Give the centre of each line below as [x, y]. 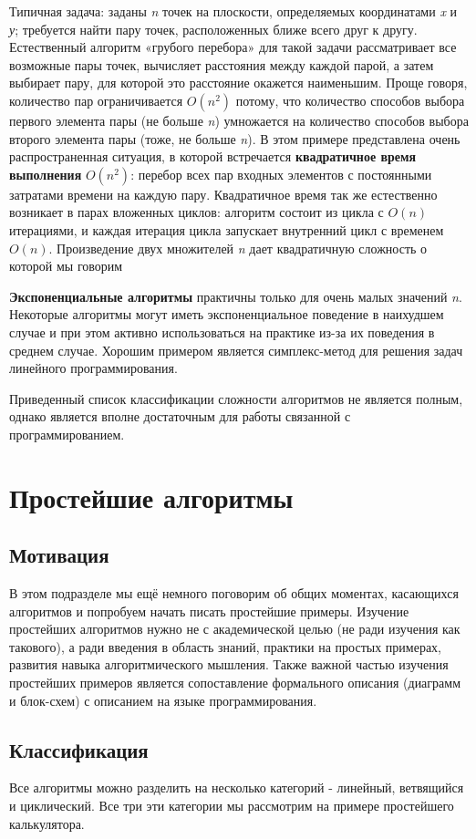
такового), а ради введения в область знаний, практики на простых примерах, [226, 646]
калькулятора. [47, 823]
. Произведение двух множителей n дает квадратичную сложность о [238, 248]
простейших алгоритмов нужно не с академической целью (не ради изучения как [235, 629]
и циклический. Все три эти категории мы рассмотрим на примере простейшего [232, 805]
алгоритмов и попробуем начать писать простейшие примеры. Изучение [209, 611]
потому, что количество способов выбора [350, 100]
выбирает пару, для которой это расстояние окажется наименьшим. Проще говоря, [238, 83]
